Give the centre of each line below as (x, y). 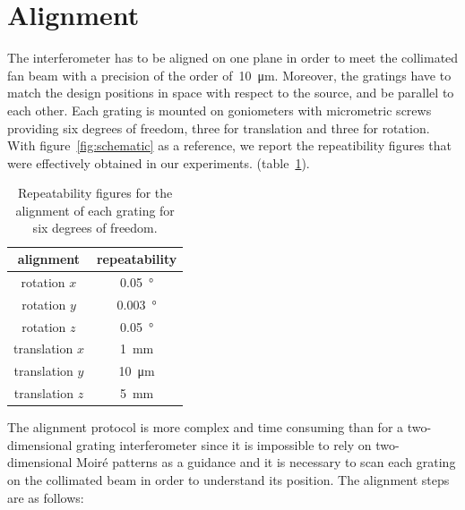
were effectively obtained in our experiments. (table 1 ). (159, 162)
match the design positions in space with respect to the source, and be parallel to (231, 93)
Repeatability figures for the (95, 193)
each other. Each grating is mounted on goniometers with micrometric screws (220, 110)
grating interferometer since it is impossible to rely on (224, 444)
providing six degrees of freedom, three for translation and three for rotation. (219, 127)
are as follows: (46, 497)
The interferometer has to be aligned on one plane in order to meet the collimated (233, 58)
